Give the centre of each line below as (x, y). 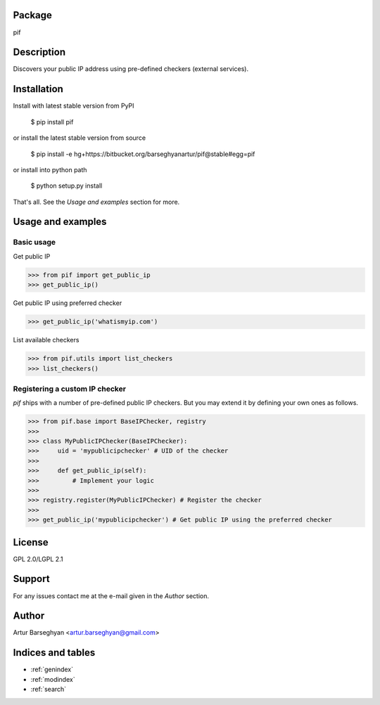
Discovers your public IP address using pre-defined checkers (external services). (131, 69)
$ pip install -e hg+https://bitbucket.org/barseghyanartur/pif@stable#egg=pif (143, 154)
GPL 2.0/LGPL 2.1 (38, 559)
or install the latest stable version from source (80, 138)
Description (39, 52)
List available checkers (46, 340)
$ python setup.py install (66, 186)
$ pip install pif (52, 122)
